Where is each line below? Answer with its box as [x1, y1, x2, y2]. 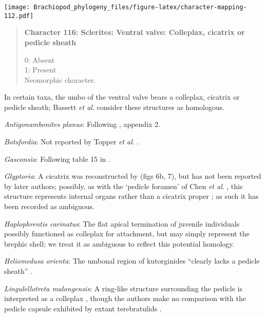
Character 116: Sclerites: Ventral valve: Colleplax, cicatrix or [24, 27, 245, 38]
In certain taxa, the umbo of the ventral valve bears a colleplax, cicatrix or [4, 91, 240, 102]
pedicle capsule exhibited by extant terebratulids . [4, 303, 162, 313]
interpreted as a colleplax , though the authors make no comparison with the [4, 293, 246, 304]
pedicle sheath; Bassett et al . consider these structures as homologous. [4, 101, 225, 112]
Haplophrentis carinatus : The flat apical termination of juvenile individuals [4, 218, 240, 229]
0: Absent [24, 54, 55, 65]
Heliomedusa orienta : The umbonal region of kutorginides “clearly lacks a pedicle [4, 255, 260, 266]
